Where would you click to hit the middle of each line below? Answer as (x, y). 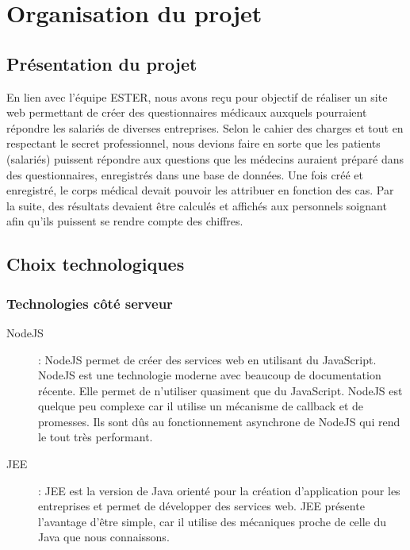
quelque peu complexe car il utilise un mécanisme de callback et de (201, 406)
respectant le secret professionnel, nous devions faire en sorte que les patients (194, 143)
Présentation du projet (102, 63)
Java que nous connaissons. (104, 537)
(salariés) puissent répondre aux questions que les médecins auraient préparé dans (205, 158)
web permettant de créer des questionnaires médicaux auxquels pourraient (187, 112)
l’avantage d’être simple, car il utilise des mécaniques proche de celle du (213, 521)
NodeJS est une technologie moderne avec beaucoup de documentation (210, 375)
